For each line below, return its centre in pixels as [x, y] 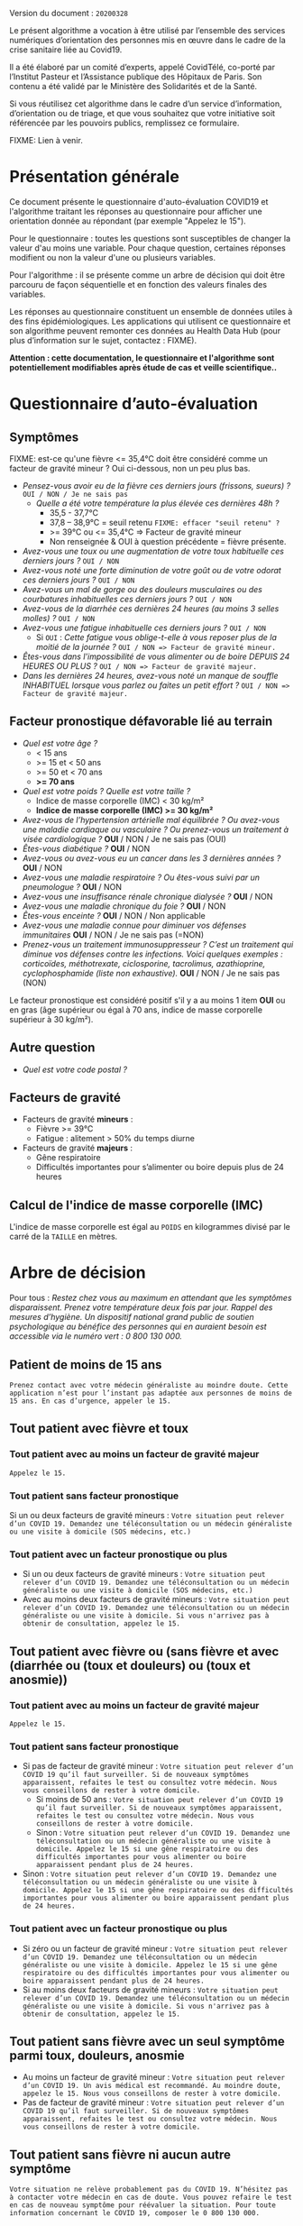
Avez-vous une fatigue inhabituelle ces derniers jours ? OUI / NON [144, 627]
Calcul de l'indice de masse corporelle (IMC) [136, 1205]
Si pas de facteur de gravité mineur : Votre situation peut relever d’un [158, 1766]
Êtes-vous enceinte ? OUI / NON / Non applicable [114, 915]
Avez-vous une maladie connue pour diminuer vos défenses [134, 925]
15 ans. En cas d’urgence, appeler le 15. [90, 1401]
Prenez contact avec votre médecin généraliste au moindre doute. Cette [149, 1385]
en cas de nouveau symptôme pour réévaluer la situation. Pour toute [143, 2205]
